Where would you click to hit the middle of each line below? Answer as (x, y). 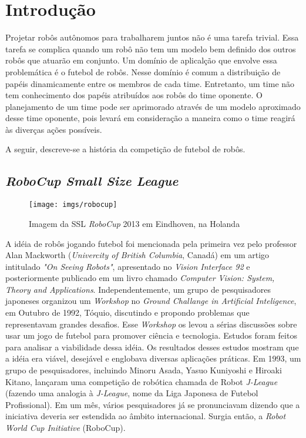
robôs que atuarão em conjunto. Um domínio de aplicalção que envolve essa (141, 60)
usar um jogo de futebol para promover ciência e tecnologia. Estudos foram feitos (151, 335)
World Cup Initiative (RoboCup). (65, 428)
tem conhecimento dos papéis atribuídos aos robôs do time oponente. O (134, 95)
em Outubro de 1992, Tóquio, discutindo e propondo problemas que (127, 312)
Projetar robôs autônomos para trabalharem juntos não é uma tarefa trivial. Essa (152, 37)
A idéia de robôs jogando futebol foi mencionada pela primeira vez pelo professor (151, 243)
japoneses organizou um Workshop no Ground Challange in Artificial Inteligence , (151, 301)
